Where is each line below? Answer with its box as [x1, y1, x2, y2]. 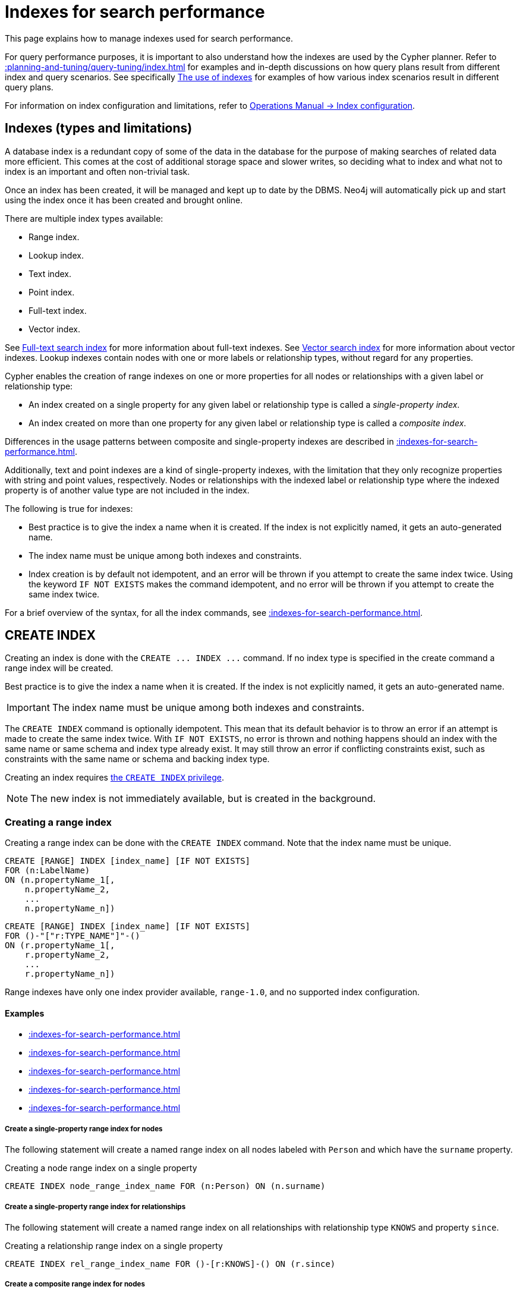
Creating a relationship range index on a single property [5, 1240, 223, 1251]
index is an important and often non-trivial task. [5, 166, 190, 177]
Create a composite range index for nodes [5, 1280, 145, 1289]
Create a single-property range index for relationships [5, 1202, 186, 1211]
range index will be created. [5, 663, 114, 674]
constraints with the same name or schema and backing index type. [5, 754, 270, 765]
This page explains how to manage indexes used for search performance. [5, 33, 294, 43]
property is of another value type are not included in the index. [5, 485, 250, 495]
